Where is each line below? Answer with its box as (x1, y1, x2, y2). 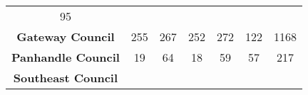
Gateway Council (16, 28, 115, 45)
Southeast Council (13, 69, 118, 86)
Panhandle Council (11, 49, 120, 65)
